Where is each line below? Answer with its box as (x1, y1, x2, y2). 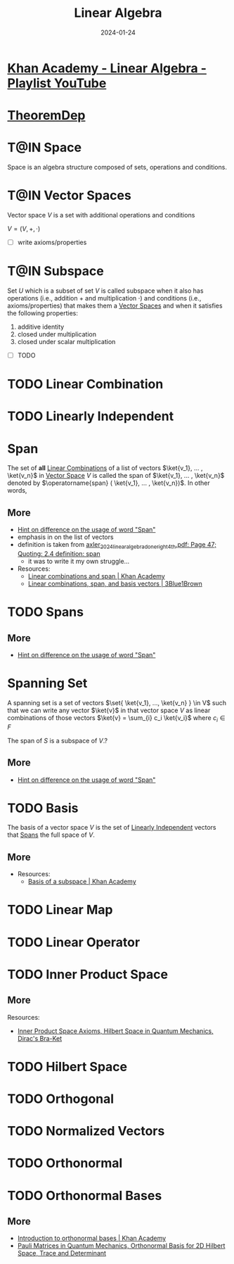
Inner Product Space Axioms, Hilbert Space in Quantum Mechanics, (17, 1026, 214, 1035)
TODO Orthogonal (7, 1091, 115, 1107)
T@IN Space (7, 139, 82, 156)
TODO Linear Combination (7, 377, 164, 392)
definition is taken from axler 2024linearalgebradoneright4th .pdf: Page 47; (17, 541, 216, 550)
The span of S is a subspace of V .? (7, 736, 108, 745)
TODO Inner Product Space (7, 966, 169, 982)
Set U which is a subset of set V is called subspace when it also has (7, 286, 204, 295)
